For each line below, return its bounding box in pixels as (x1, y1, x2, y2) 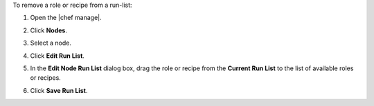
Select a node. (30, 39, 72, 47)
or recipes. (30, 74, 62, 82)
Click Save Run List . (30, 86, 88, 94)
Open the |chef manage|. (30, 14, 102, 22)
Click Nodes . (30, 26, 67, 34)
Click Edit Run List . (30, 52, 84, 60)
